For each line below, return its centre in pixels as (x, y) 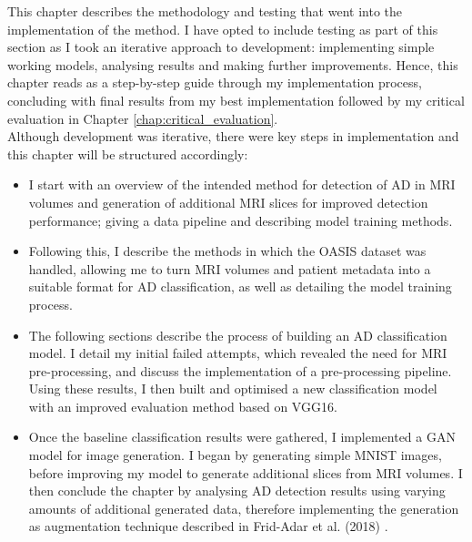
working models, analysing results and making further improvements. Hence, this (233, 64)
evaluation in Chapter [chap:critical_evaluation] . (143, 118)
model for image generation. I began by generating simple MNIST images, (235, 455)
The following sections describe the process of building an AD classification (238, 335)
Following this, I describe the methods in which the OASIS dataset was (227, 251)
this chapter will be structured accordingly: (128, 153)
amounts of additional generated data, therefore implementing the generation (244, 508)
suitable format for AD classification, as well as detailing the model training (240, 286)
